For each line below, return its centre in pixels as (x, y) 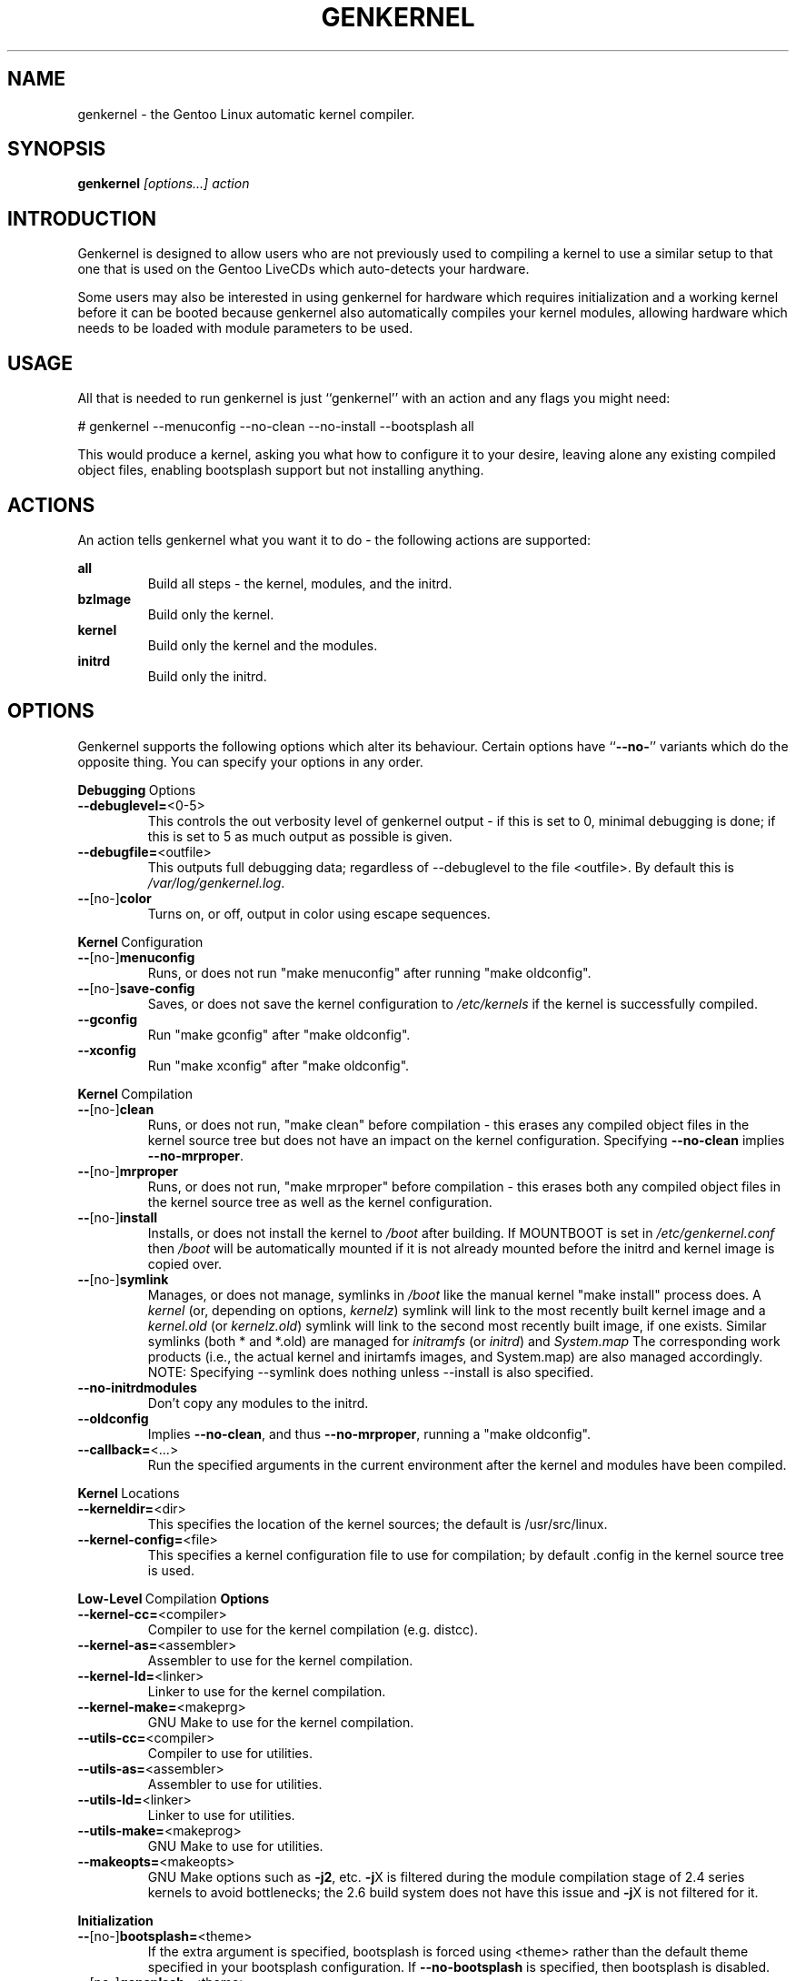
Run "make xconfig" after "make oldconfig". (279, 1065)
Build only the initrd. (207, 676)
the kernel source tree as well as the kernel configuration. (320, 1202)
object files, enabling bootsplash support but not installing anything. (281, 470)
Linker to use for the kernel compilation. (267, 1691)
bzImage (104, 598)
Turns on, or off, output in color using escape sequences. (319, 913)
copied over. (185, 1263)
